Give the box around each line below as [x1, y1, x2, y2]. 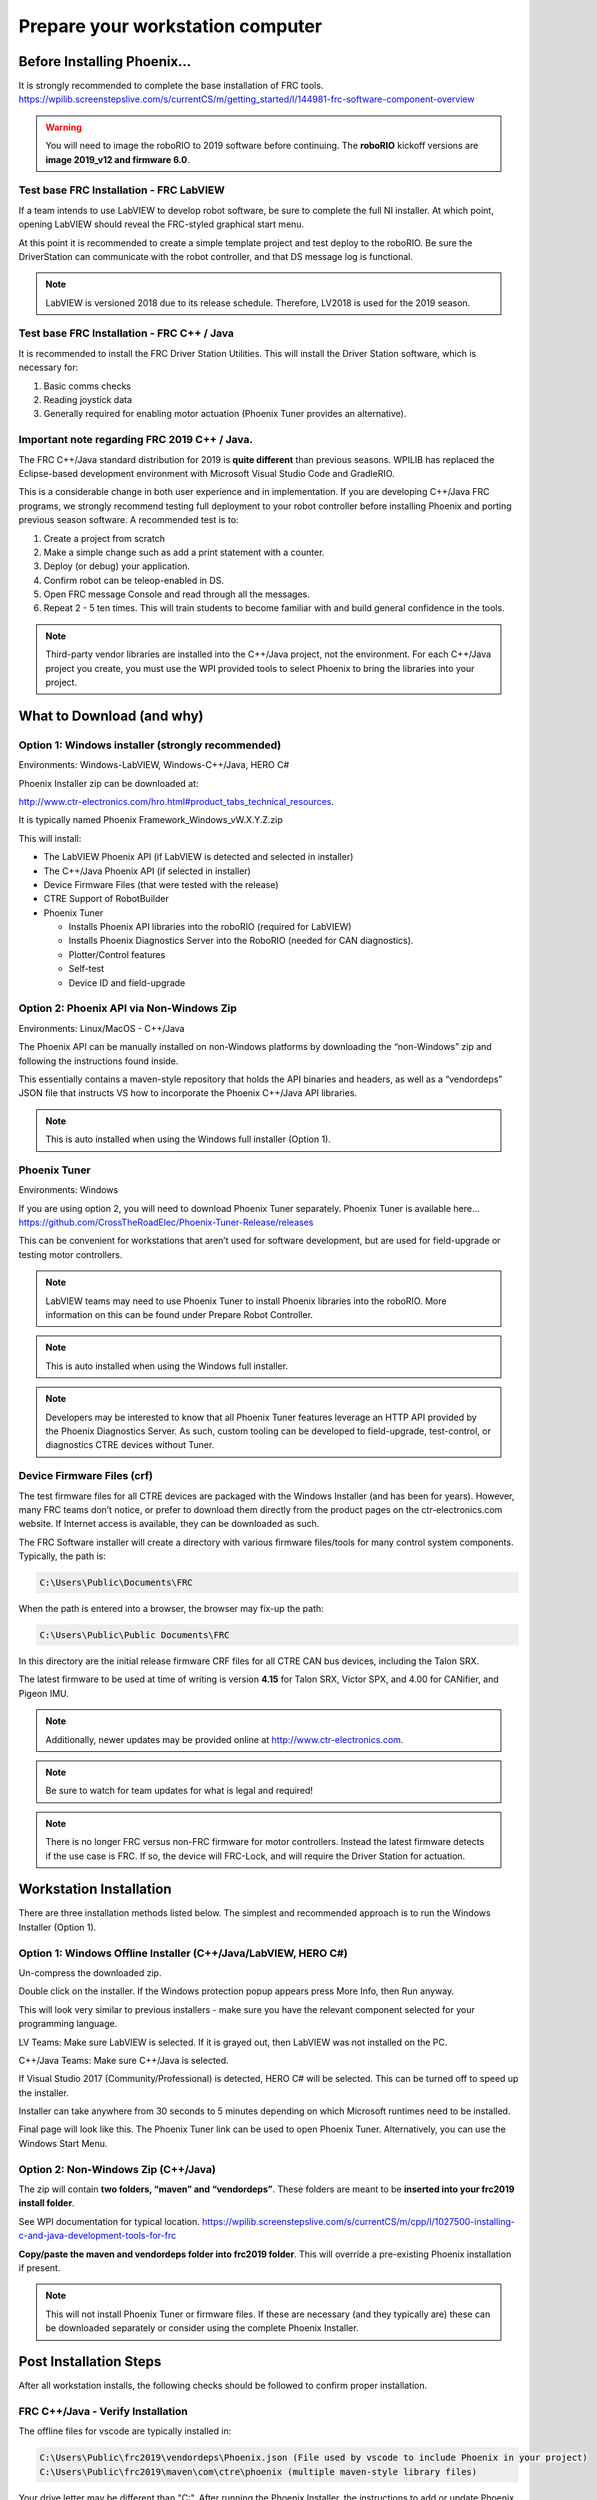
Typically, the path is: [18, 1550, 107, 1562]
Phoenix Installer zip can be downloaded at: [18, 777, 199, 789]
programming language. [18, 2018, 118, 2030]
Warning [45, 121, 82, 133]
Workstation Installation [18, 1881, 172, 1898]
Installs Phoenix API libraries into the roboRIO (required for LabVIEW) [68, 921, 352, 933]
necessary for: [18, 361, 79, 374]
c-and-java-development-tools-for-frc [18, 2230, 177, 2242]
